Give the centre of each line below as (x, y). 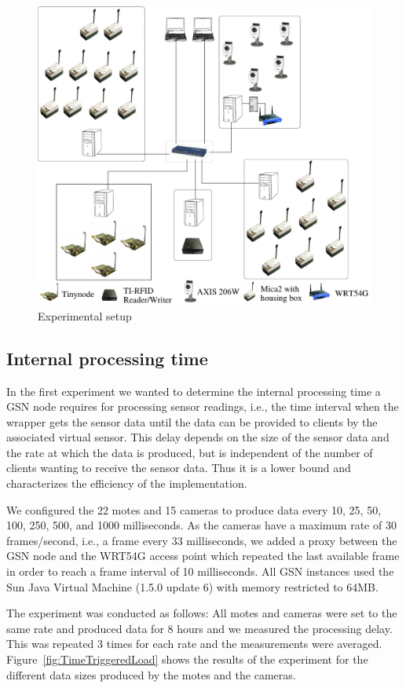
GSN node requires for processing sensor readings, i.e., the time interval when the (203, 406)
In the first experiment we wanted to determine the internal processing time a (194, 391)
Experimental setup (85, 315)
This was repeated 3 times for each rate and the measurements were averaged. (194, 644)
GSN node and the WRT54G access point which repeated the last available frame (203, 556)
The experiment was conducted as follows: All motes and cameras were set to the (202, 613)
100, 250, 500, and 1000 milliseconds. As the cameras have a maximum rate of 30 (201, 525)
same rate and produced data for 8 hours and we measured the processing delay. (199, 628)
